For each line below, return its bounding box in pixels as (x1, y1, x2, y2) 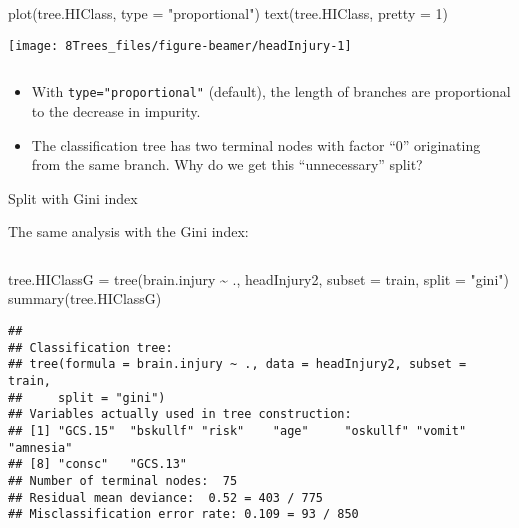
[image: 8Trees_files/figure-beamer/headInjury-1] (8, 38, 352, 53)
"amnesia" (8, 440, 73, 455)
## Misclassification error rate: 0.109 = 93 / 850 (8, 507, 359, 522)
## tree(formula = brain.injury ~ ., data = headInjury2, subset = (8, 357, 467, 372)
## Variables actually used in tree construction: (8, 407, 352, 422)
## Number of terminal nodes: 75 (8, 473, 238, 488)
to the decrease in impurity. (31, 100, 201, 121)
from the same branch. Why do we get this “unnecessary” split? (31, 154, 423, 175)
